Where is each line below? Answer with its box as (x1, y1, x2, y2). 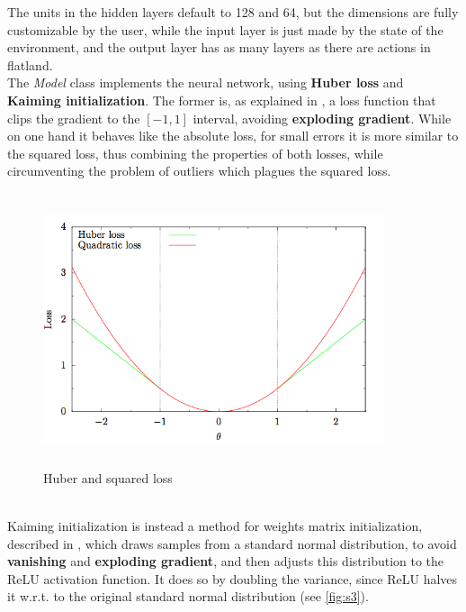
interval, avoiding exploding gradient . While (193, 108, 452, 127)
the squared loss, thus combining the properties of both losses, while (7, 143, 383, 162)
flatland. (7, 55, 53, 74)
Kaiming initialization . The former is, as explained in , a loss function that (7, 90, 436, 109)
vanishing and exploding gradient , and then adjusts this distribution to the (7, 552, 444, 571)
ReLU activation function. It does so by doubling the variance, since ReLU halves (7, 569, 458, 588)
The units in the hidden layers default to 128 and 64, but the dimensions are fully (7, 3, 459, 21)
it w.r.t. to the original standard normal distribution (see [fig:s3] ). (7, 587, 369, 606)
